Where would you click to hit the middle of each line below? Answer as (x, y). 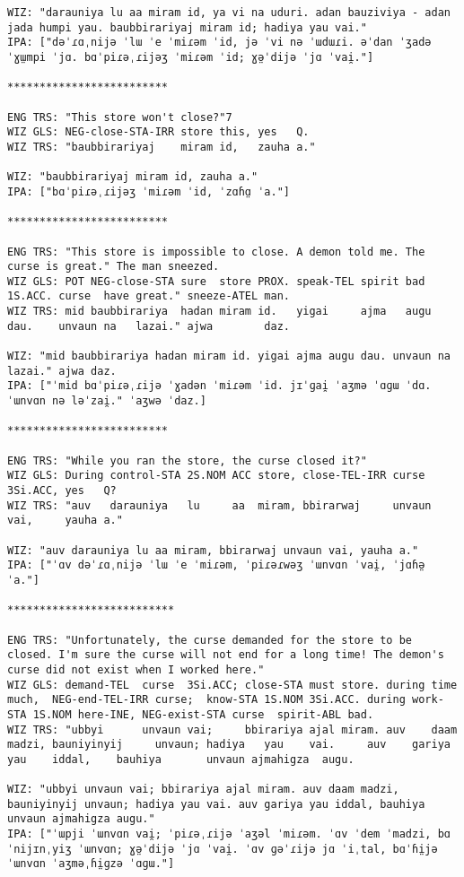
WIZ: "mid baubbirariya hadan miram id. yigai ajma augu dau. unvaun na (229, 356)
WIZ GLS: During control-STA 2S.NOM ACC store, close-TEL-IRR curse (216, 476)
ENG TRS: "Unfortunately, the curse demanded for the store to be (210, 640)
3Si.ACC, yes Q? (62, 491)
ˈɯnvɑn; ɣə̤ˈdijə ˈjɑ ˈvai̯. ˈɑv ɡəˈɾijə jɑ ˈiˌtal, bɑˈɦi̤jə (258, 849)
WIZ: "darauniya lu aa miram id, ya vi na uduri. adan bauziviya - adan (229, 13)
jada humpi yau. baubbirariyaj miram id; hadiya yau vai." (187, 27)
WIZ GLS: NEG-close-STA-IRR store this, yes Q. (158, 132)
